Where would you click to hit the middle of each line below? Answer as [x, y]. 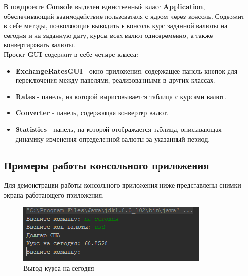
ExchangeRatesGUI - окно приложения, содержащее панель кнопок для [126, 70]
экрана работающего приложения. [54, 194]
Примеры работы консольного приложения [106, 165]
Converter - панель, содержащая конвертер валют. [92, 113]
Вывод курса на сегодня [59, 268]
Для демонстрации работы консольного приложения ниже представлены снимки [123, 185]
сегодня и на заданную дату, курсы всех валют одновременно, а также [108, 35]
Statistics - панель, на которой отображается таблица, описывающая [118, 129]
